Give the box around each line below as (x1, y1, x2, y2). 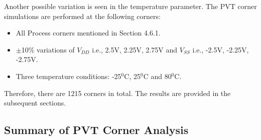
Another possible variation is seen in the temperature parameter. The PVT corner (4, 1, 257, 11)
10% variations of (21, 44, 75, 54)
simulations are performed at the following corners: (4, 10, 161, 21)
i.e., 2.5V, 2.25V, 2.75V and (92, 44, 178, 54)
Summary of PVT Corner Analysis (4, 122, 189, 137)
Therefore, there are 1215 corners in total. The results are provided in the (4, 87, 231, 98)
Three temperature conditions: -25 (16, 70, 121, 81)
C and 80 (143, 70, 172, 81)
